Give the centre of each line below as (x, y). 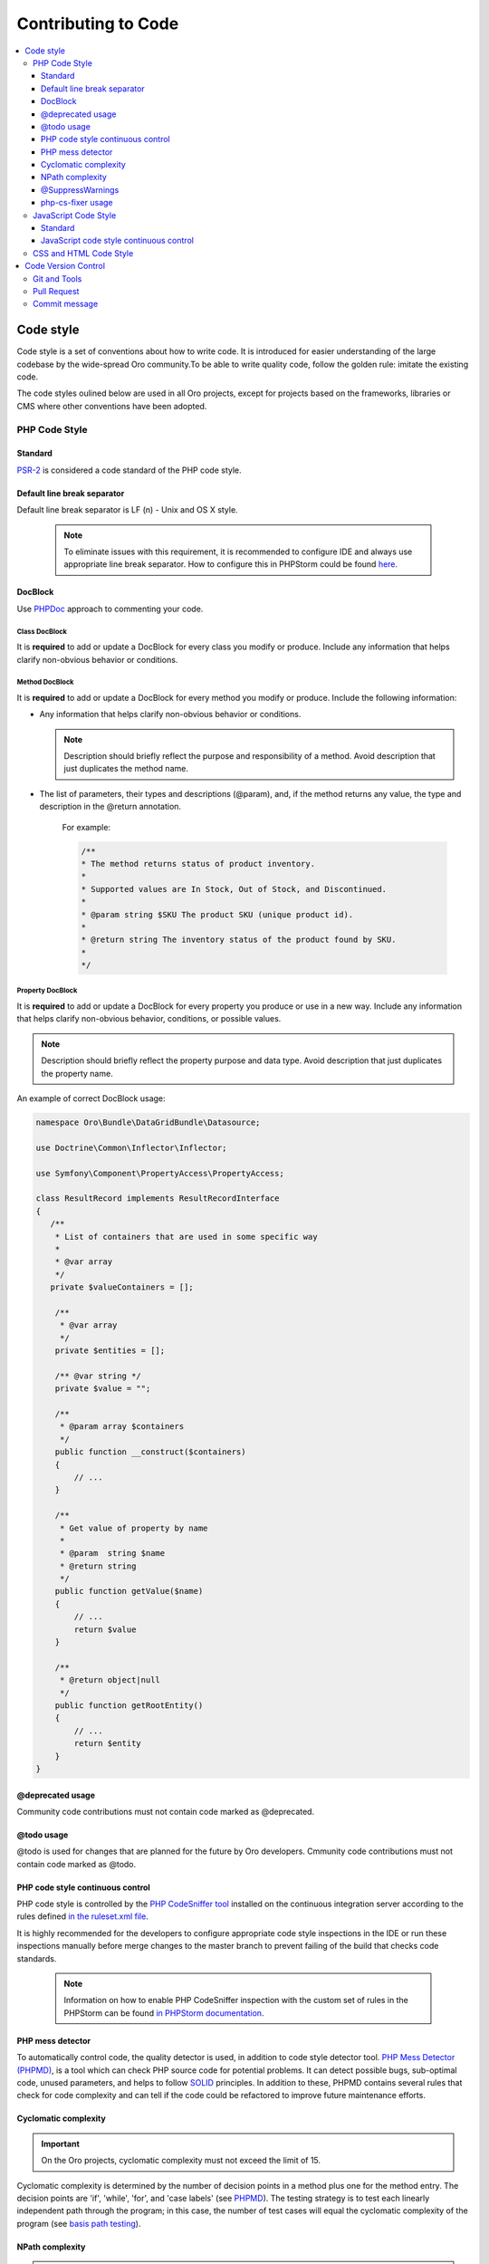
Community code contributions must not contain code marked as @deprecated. (166, 1811)
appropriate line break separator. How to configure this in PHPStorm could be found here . (231, 564)
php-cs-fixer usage (77, 203)
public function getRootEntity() (129, 1705)
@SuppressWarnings (80, 189)
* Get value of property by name (134, 1528)
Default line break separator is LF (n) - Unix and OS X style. (128, 510)
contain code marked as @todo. (77, 1864)
